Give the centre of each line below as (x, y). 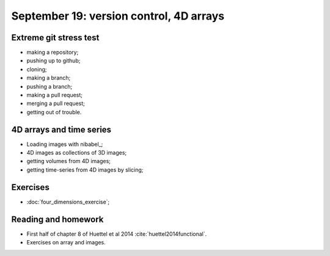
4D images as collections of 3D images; (77, 153)
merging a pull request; (56, 103)
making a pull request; (54, 95)
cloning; (37, 69)
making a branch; (49, 78)
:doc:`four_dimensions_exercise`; (68, 202)
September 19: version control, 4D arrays (118, 16)
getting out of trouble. (54, 112)
